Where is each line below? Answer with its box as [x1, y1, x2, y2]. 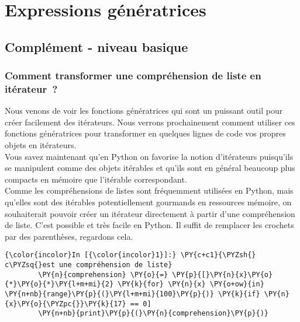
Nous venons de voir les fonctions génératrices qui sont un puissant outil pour [5, 104, 283, 117]
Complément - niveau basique [5, 37, 188, 55]
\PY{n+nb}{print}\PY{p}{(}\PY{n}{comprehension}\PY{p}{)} [38, 309, 269, 318]
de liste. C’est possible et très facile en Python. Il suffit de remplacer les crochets [5, 219, 294, 231]
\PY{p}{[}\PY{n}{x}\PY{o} [172, 270, 273, 279]
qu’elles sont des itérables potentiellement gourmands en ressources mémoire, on [5, 196, 292, 208]
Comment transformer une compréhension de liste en [5, 68, 261, 83]
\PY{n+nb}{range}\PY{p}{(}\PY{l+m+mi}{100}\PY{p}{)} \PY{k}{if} [5, 290, 260, 299]
